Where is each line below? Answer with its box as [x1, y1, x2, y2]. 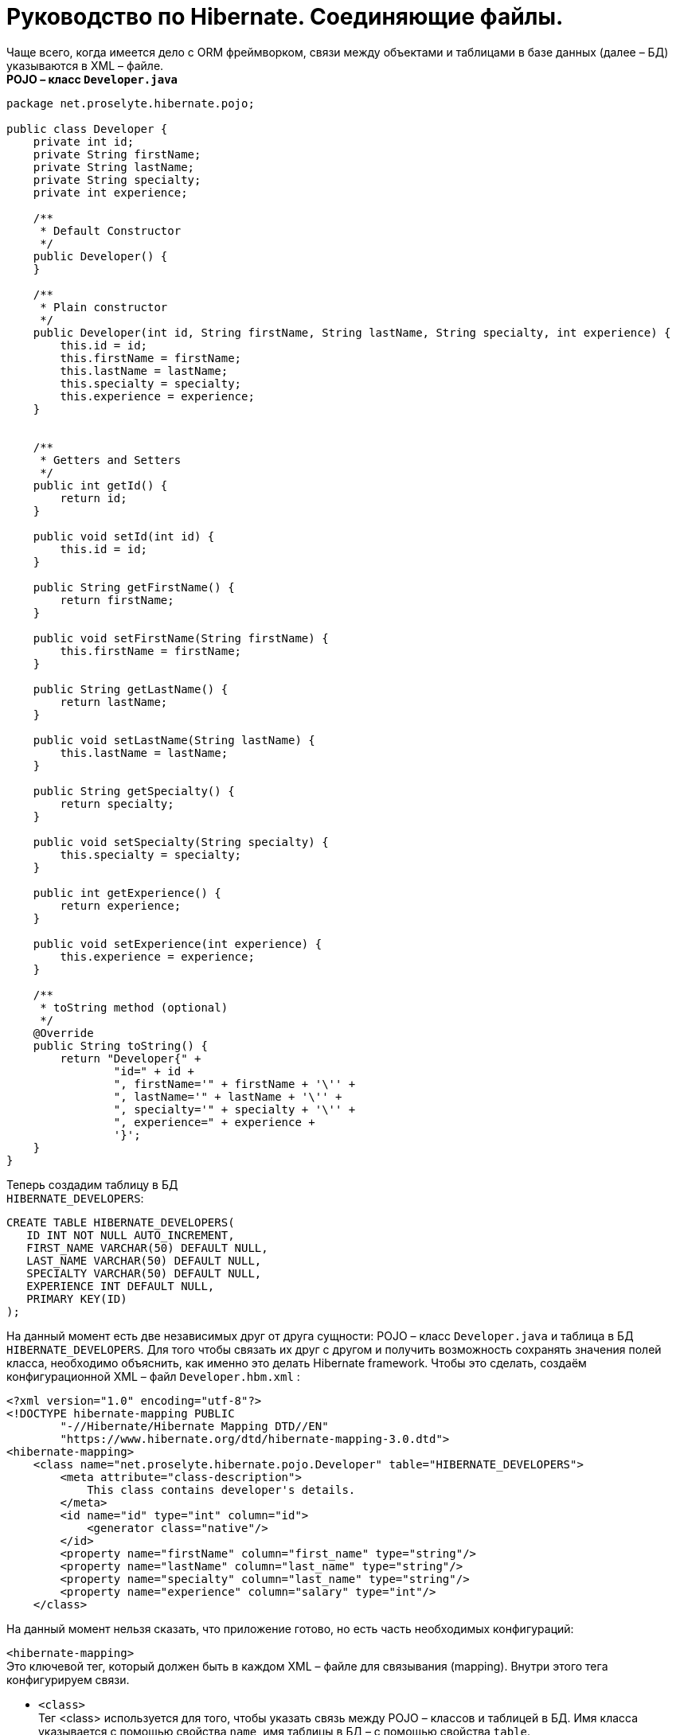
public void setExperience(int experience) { [33, 937, 322, 950]
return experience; [60, 899, 182, 912]
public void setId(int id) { [33, 529, 215, 543]
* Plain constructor [40, 300, 168, 314]
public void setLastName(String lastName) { [33, 733, 315, 747]
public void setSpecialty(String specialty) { [33, 835, 329, 848]
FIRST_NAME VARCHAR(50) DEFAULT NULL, [26, 1241, 268, 1254]
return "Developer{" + [60, 1051, 201, 1065]
